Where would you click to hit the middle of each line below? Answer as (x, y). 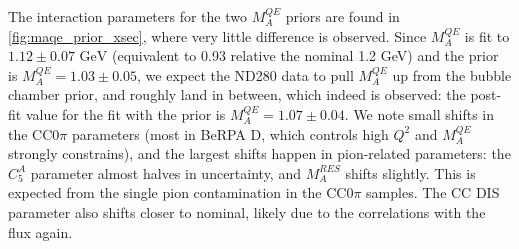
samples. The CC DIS (433, 192)
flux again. (40, 231)
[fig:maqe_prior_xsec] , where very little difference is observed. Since (217, 35)
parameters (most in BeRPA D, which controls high (230, 133)
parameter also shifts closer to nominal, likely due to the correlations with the (247, 211)
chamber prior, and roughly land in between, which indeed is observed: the (237, 94)
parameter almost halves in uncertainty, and (165, 172)
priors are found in (342, 16)
